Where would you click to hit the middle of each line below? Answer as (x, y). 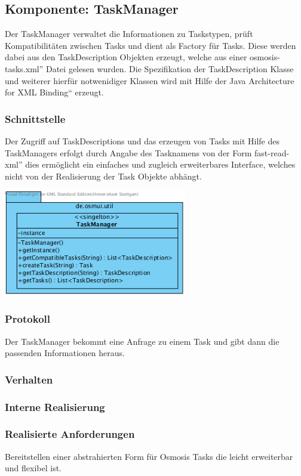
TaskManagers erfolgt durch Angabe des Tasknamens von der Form (128, 152)
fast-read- (272, 152)
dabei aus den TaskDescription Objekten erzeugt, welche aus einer (126, 57)
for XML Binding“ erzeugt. (54, 92)
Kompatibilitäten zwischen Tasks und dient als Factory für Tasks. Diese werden (150, 45)
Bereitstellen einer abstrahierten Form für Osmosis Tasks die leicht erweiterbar (149, 456)
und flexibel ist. (33, 468)
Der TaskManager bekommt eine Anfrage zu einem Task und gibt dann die (142, 341)
